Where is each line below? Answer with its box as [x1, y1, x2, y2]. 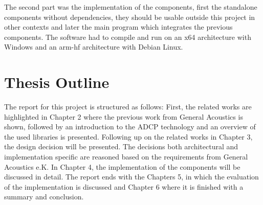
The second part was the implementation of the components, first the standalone [4, 2, 257, 12]
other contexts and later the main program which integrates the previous [4, 21, 233, 32]
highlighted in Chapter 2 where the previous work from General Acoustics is [4, 111, 243, 122]
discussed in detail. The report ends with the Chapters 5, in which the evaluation [4, 171, 259, 182]
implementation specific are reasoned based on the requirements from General [4, 151, 248, 162]
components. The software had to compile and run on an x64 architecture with [4, 31, 251, 42]
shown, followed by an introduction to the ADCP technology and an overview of [4, 121, 256, 132]
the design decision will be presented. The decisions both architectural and [4, 141, 238, 152]
